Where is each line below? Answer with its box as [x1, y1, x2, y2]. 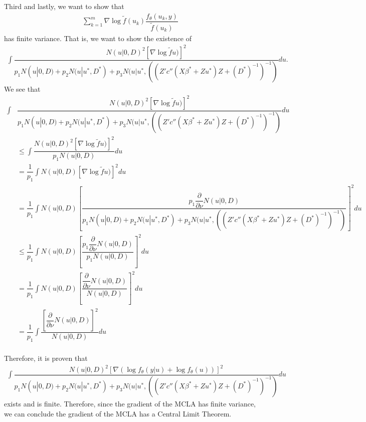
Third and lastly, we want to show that [4, 1, 124, 11]
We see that [4, 83, 41, 94]
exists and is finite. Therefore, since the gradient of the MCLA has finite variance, [4, 398, 256, 408]
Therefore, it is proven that [4, 352, 88, 363]
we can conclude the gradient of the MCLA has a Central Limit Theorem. [4, 408, 232, 418]
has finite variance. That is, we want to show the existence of [4, 33, 192, 43]
